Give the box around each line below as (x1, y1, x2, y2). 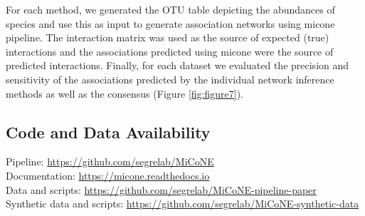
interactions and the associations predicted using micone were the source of (6, 43, 334, 58)
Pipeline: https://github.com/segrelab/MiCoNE (6, 154, 214, 169)
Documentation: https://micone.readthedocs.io (6, 168, 210, 182)
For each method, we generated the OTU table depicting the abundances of (6, 2, 335, 16)
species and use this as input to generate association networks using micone (6, 16, 335, 31)
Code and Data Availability (6, 120, 211, 143)
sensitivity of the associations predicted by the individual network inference (6, 71, 334, 86)
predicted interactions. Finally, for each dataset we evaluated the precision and (6, 58, 349, 73)
